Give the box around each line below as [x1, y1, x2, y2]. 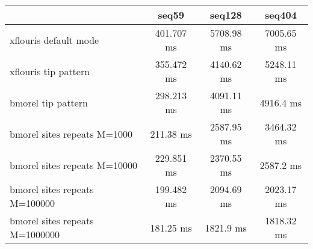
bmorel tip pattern [10, 95, 88, 109]
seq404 [264, 8, 297, 22]
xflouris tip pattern [10, 64, 90, 78]
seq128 [209, 8, 242, 22]
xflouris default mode [10, 32, 99, 47]
